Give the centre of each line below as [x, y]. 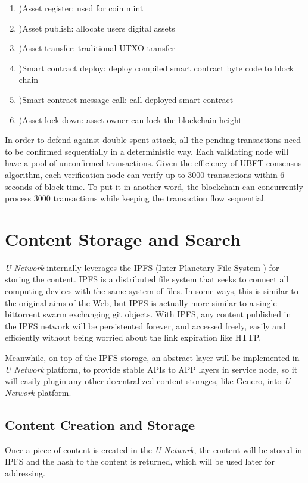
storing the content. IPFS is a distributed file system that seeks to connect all [147, 279]
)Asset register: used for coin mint [81, 8]
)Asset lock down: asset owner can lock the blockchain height [130, 119]
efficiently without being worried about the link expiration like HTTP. [133, 337]
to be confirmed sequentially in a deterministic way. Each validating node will [147, 151]
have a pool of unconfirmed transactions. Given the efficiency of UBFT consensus [153, 163]
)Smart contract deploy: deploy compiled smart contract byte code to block [156, 68]
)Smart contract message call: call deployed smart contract [126, 99]
